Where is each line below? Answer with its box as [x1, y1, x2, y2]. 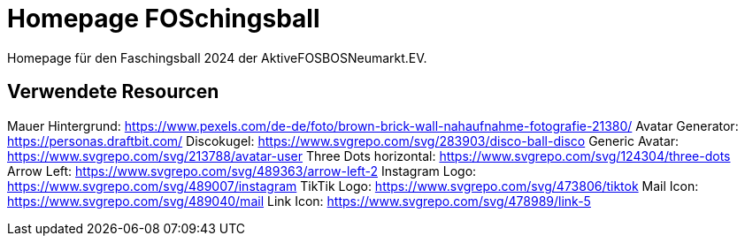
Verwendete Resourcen [7, 80, 219, 103]
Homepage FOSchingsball [7, 4, 320, 34]
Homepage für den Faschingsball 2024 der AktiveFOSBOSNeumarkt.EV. [7, 49, 427, 65]
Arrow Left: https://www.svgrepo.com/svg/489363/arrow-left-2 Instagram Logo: [7, 163, 477, 178]
